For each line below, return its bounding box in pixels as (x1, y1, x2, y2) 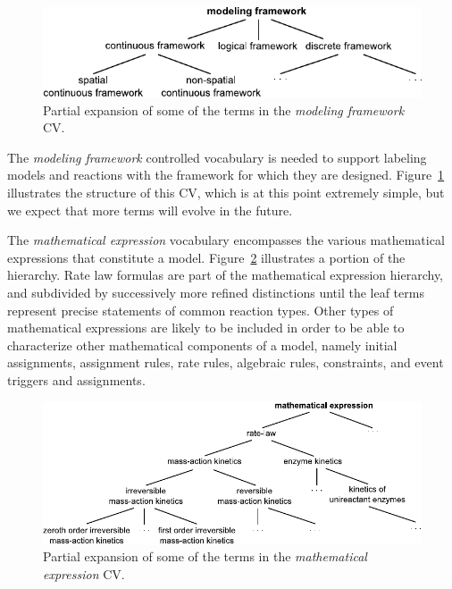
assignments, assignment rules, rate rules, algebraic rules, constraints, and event (7, 353, 444, 372)
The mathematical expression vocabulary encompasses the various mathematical (7, 231, 445, 249)
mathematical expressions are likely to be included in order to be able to (7, 318, 405, 337)
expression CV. (43, 564, 125, 583)
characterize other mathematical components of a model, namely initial (7, 335, 398, 354)
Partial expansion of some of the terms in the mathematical (43, 547, 367, 566)
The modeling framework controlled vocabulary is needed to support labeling (7, 147, 427, 166)
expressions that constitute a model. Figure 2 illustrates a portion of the (7, 248, 406, 266)
